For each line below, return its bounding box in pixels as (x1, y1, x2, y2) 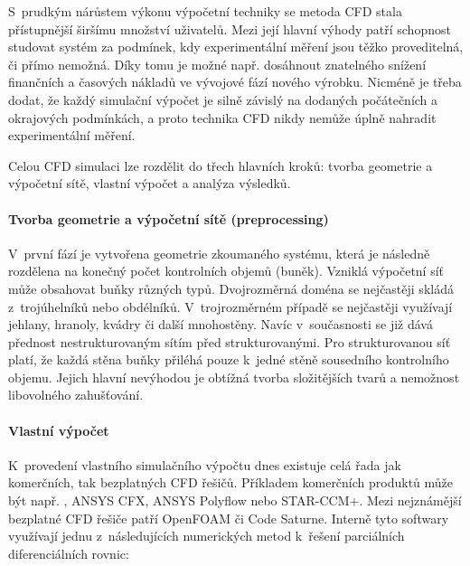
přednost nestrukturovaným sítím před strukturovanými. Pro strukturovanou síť (8, 332, 451, 351)
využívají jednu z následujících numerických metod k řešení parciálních (8, 526, 405, 545)
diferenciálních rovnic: (8, 543, 129, 562)
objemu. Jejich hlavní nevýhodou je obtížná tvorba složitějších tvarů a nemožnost (8, 367, 460, 386)
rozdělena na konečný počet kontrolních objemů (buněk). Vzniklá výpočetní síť (8, 261, 445, 280)
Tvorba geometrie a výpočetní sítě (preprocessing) (8, 209, 329, 228)
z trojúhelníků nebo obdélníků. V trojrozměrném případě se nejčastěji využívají (8, 297, 453, 316)
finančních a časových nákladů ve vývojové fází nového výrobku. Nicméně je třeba (8, 72, 462, 91)
